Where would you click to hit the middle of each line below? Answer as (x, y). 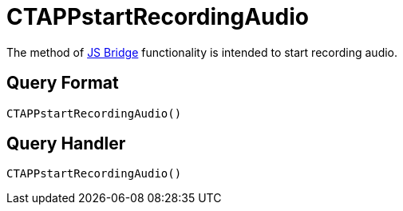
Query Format (63, 83)
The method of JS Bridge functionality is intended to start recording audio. (202, 52)
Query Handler (66, 144)
